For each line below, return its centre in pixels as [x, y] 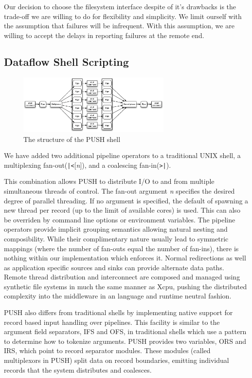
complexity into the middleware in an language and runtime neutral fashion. [118, 296]
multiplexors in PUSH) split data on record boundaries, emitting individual [117, 360]
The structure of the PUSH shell [72, 139]
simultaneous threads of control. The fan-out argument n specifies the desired [119, 190]
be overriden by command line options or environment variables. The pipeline [120, 219]
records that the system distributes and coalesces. [78, 369]
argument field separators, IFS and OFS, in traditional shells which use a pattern [125, 331]
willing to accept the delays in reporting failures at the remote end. [104, 35]
